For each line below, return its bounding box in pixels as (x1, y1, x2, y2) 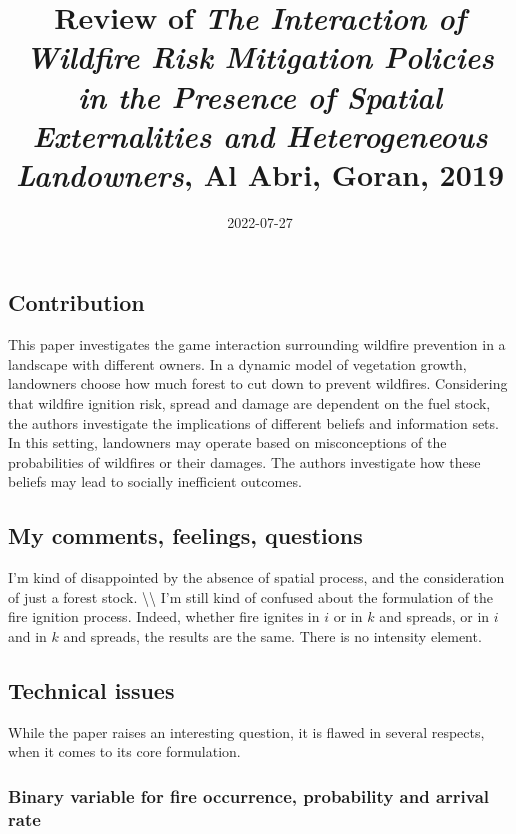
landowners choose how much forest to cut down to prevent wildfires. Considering (8, 373, 508, 394)
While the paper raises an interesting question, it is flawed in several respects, (8, 721, 485, 742)
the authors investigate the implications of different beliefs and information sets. (8, 412, 499, 433)
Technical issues (8, 675, 175, 705)
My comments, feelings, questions (8, 520, 363, 551)
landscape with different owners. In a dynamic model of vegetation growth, (8, 353, 467, 374)
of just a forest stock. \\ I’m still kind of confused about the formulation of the (8, 586, 494, 607)
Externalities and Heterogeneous (32, 114, 488, 156)
